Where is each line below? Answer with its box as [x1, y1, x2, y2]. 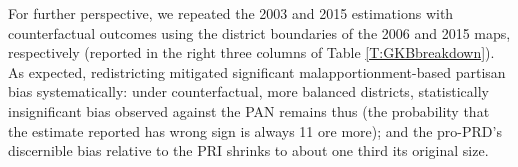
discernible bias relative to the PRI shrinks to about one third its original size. [8, 140, 489, 161]
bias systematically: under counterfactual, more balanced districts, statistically [8, 81, 489, 102]
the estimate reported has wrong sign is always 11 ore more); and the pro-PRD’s [8, 120, 502, 141]
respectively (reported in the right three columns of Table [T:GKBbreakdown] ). [8, 42, 495, 63]
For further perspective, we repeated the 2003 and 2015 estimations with [8, 3, 454, 23]
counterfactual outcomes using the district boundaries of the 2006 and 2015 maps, [8, 22, 511, 43]
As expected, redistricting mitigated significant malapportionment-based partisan [8, 61, 506, 82]
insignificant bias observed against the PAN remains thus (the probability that [8, 100, 490, 121]
